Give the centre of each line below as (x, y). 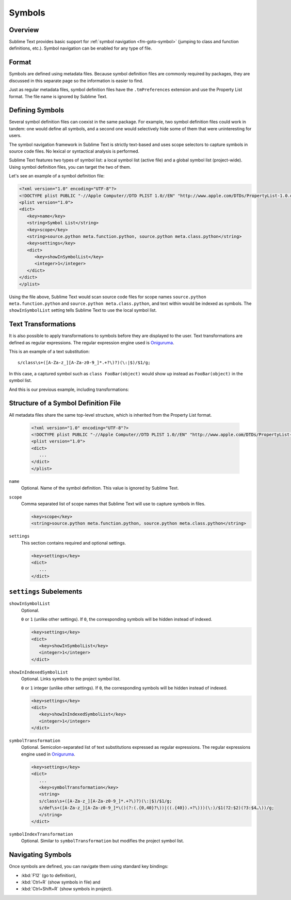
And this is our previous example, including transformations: (69, 389)
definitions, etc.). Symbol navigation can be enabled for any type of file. (81, 48)
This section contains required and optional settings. (73, 543)
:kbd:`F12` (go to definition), (49, 875)
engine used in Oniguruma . (48, 754)
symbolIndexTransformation (41, 834)
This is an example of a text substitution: (49, 352)
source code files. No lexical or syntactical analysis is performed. (74, 151)
